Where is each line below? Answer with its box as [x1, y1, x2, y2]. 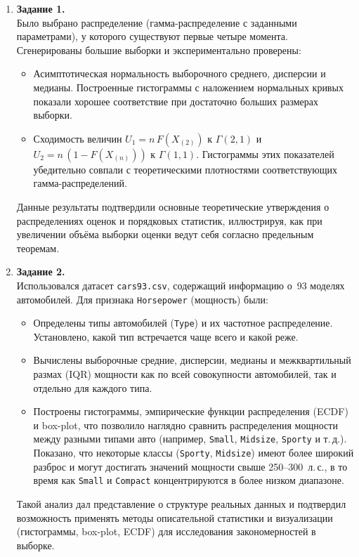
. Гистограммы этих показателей [196, 146, 334, 161]
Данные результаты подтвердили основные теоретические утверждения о [16, 199, 329, 214]
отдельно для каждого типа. [33, 380, 152, 395]
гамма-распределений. [33, 176, 127, 190]
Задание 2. [16, 264, 65, 279]
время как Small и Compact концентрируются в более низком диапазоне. [33, 473, 344, 487]
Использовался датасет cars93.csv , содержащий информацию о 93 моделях [16, 277, 345, 292]
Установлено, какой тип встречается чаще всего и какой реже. [33, 329, 299, 343]
